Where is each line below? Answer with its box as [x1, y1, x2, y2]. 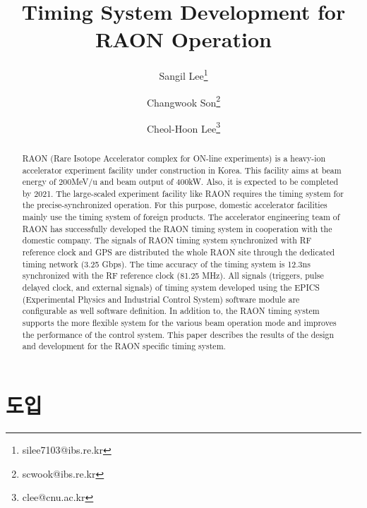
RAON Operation [95, 25, 272, 54]
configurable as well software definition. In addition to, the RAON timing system [22, 305, 320, 317]
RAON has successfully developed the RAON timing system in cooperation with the [22, 222, 332, 234]
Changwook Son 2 [146, 92, 221, 109]
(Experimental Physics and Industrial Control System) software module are [22, 293, 300, 305]
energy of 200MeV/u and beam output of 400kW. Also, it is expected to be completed [22, 176, 339, 188]
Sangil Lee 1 [159, 66, 208, 83]
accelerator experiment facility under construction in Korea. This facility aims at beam [22, 164, 342, 176]
